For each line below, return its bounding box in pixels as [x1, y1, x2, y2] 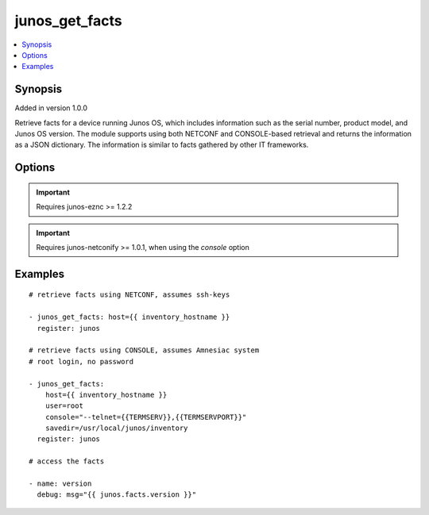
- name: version [29, 479, 92, 488]
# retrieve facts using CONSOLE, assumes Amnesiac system [29, 346, 260, 355]
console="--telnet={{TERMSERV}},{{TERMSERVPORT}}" [44, 413, 247, 421]
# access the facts [29, 457, 105, 466]
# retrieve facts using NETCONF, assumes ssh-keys [29, 290, 230, 299]
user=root [44, 402, 83, 410]
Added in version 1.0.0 [14, 103, 87, 113]
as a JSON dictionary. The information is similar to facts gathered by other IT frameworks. [14, 140, 309, 150]
